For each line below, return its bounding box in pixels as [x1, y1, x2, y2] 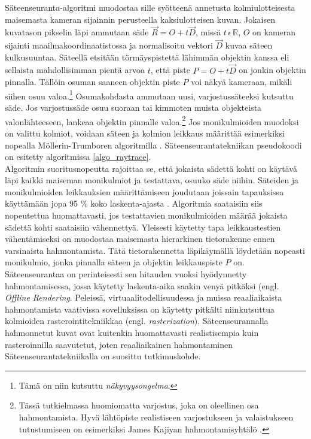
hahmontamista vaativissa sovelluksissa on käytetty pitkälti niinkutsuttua [5, 302, 275, 315]
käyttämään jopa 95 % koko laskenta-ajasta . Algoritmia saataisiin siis [5, 197, 263, 210]
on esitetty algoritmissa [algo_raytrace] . [5, 150, 151, 163]
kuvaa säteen [225, 39, 273, 52]
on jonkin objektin [239, 63, 306, 76]
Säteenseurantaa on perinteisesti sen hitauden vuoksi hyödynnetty [5, 268, 247, 280]
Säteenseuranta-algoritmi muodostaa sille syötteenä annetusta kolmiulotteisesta [5, 1, 295, 13]
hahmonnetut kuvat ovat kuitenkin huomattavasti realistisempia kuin [5, 326, 259, 338]
